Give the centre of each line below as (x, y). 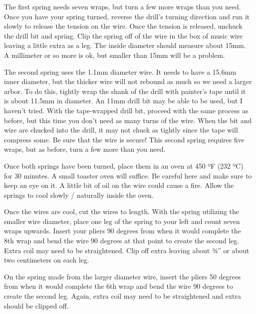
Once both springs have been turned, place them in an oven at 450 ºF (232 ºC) (124, 165)
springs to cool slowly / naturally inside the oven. (79, 195)
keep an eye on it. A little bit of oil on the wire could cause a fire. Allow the (119, 185)
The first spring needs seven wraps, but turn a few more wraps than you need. (123, 6)
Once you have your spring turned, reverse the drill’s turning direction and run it (127, 16)
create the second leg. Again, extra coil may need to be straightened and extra (123, 296)
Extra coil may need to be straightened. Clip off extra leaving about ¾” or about (127, 250)
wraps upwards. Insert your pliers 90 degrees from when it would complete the (123, 231)
